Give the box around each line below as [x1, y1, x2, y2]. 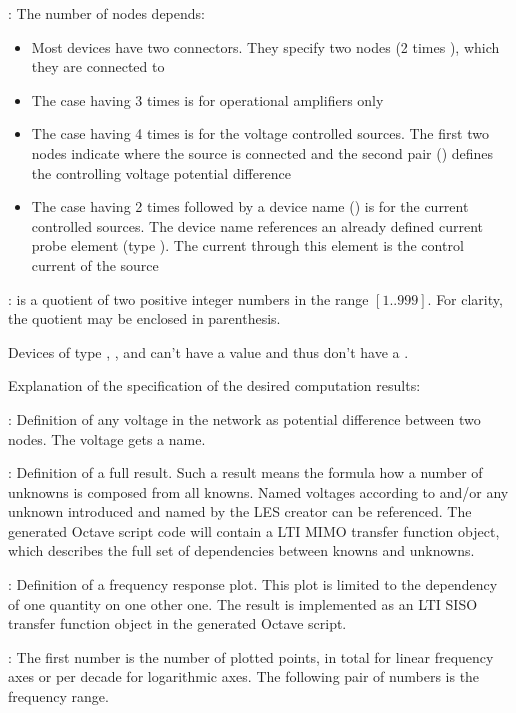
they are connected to [31, 56, 165, 77]
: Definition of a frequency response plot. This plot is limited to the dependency [8, 574, 498, 595]
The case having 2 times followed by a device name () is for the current [31, 196, 469, 217]
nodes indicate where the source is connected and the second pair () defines [31, 142, 494, 163]
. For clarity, [427, 288, 503, 309]
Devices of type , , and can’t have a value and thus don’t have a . [8, 341, 409, 362]
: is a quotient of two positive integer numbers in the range [8, 288, 369, 309]
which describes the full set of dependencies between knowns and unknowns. [8, 540, 475, 561]
